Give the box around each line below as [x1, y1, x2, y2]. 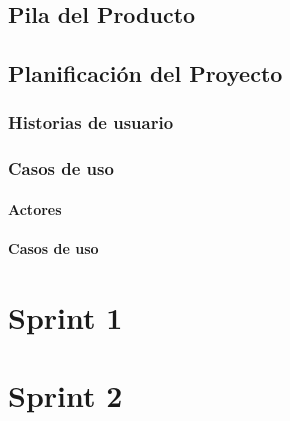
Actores [8, 198, 62, 219]
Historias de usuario [8, 110, 174, 135]
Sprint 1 [8, 296, 123, 337]
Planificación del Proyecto [8, 58, 283, 89]
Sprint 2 [8, 375, 123, 416]
